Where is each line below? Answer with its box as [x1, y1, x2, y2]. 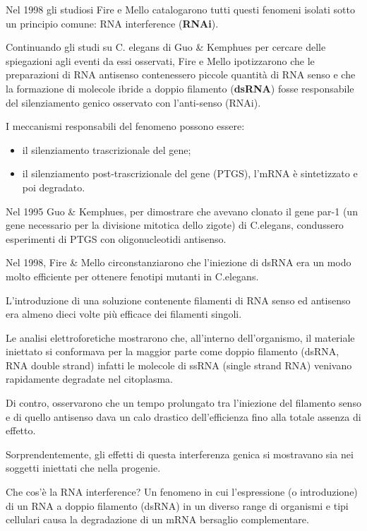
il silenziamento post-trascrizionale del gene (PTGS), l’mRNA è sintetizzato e [22, 166, 358, 181]
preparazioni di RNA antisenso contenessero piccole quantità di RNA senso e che [6, 67, 356, 82]
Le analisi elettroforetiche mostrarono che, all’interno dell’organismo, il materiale [6, 330, 355, 345]
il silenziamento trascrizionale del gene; [22, 142, 191, 157]
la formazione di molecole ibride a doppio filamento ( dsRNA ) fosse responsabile [6, 80, 354, 95]
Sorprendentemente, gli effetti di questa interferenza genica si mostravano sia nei [6, 446, 354, 461]
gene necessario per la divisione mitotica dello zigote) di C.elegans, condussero [6, 217, 344, 232]
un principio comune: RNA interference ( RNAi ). [6, 16, 219, 30]
